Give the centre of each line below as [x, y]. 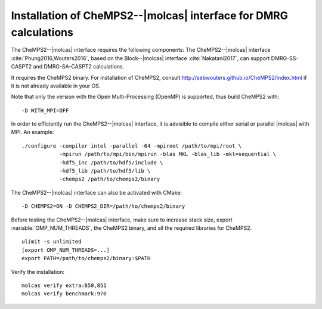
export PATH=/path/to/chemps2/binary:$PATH [86, 258]
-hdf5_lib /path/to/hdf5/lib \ [105, 171]
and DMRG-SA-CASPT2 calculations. [79, 67]
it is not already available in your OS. [56, 86]
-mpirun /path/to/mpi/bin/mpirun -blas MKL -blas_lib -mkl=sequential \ [168, 154]
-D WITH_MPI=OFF [45, 110]
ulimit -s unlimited [52, 242]
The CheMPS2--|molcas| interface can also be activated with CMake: [96, 192]
